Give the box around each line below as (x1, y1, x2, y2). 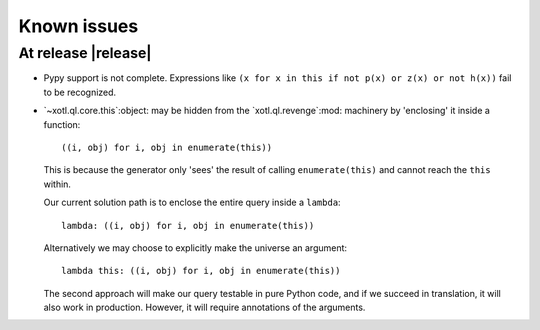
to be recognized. (43, 86, 117, 98)
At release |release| (18, 44, 152, 62)
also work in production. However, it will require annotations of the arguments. (43, 301, 366, 314)
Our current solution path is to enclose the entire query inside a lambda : (43, 196, 341, 209)
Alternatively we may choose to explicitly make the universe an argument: (43, 241, 348, 254)
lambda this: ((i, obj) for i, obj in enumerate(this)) (61, 265, 341, 277)
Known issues (18, 15, 139, 37)
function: (43, 118, 81, 130)
